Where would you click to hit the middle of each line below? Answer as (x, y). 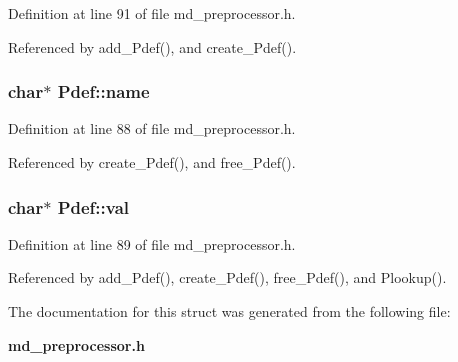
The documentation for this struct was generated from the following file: (229, 311)
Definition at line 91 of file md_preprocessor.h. (152, 13)
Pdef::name (103, 91)
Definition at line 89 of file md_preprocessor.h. (152, 243)
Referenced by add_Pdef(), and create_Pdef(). (152, 46)
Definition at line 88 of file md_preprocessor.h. (152, 128)
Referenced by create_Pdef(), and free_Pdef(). (152, 162)
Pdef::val (93, 206)
